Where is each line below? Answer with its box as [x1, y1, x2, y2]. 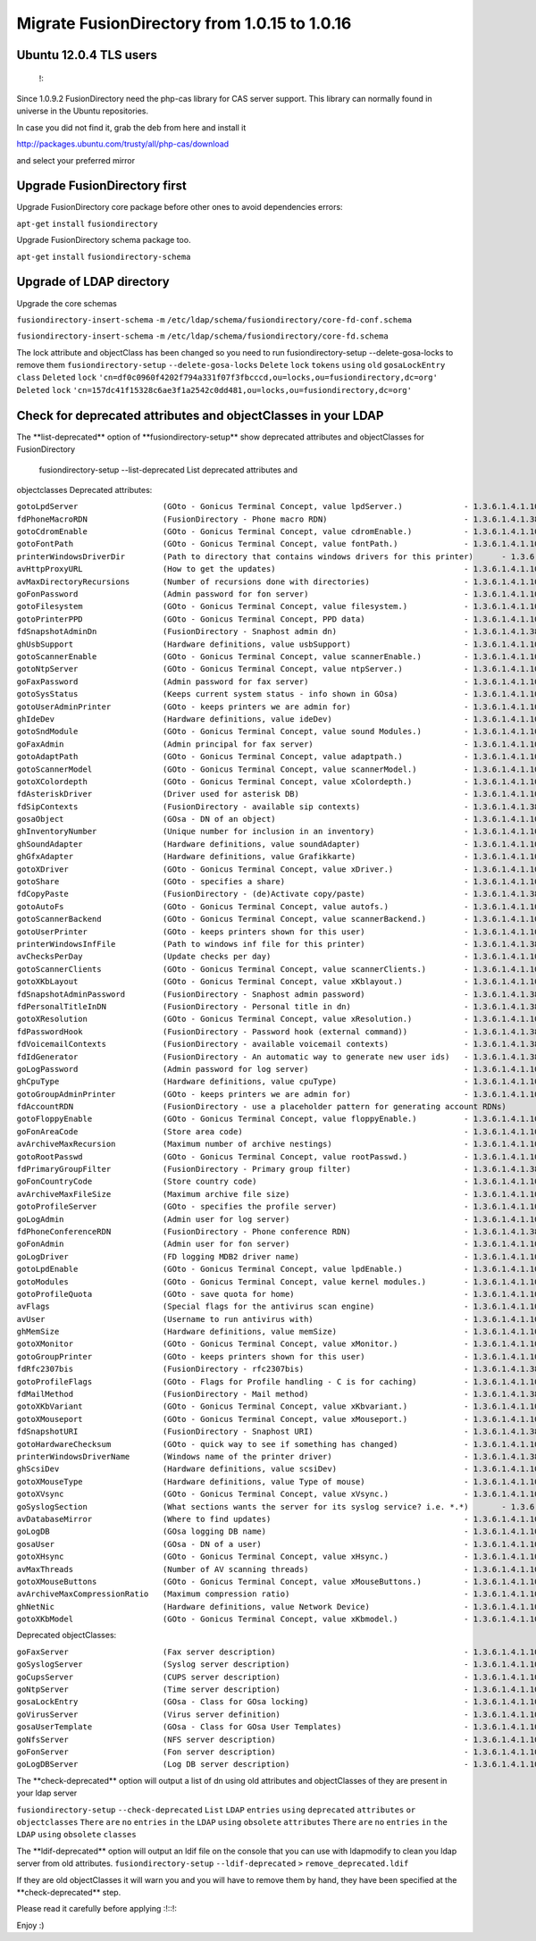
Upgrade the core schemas [16, 297, 118, 308]
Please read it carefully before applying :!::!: [16, 1903, 178, 1914]
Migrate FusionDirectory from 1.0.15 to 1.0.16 [16, 13, 352, 33]
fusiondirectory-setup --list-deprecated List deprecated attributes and [38, 464, 298, 475]
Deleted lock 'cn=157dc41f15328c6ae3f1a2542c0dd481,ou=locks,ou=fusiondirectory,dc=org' [16, 385, 413, 395]
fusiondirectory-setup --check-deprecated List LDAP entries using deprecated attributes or [16, 1804, 416, 1815]
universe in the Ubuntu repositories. [16, 105, 149, 116]
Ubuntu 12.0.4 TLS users [16, 47, 158, 63]
